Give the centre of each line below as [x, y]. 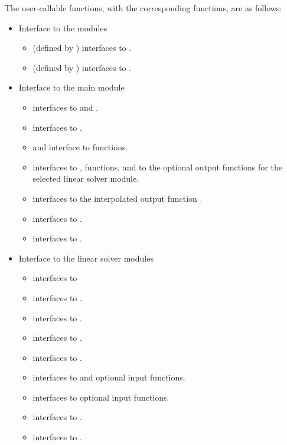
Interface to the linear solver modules [86, 258]
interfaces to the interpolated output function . [118, 198]
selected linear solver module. [86, 178]
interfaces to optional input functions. [101, 397]
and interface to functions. [80, 147]
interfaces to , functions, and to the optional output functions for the [157, 167]
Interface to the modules [63, 28]
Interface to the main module [71, 87]
